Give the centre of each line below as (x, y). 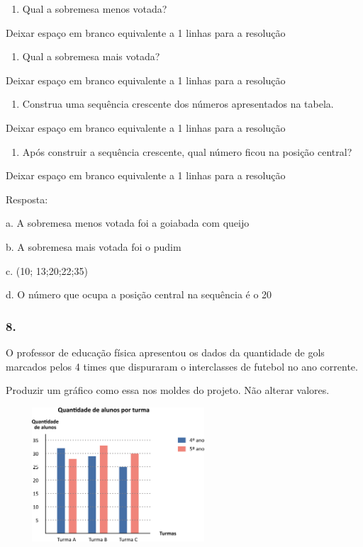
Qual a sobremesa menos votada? (95, 9)
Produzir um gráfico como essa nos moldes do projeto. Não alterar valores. (168, 390)
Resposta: (27, 199)
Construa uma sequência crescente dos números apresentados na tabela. (178, 104)
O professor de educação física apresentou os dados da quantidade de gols (165, 352)
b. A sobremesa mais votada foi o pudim (94, 246)
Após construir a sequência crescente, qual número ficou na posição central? (187, 151)
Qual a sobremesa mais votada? (91, 56)
